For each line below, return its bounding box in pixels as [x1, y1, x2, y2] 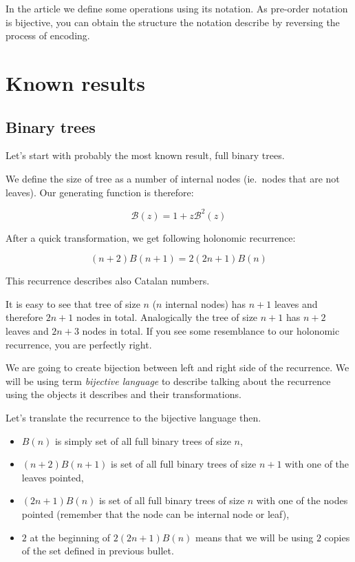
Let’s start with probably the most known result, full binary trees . [6, 148, 285, 163]
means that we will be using [195, 530, 314, 544]
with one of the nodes [256, 493, 348, 508]
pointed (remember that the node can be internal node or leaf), [21, 506, 290, 521]
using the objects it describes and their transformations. [6, 387, 241, 402]
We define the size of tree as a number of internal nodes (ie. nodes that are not [6, 171, 340, 185]
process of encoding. [6, 28, 90, 43]
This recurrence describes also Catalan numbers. [6, 273, 210, 288]
